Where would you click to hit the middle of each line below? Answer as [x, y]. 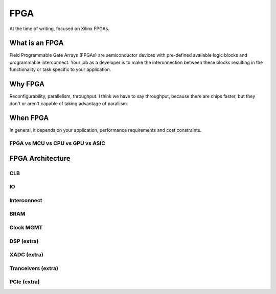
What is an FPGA [37, 43]
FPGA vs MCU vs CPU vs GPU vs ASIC [57, 143]
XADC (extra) [26, 255]
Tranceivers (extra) [34, 268]
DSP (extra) [24, 241]
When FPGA [29, 118]
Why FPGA [27, 84]
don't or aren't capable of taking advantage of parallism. [69, 103]
